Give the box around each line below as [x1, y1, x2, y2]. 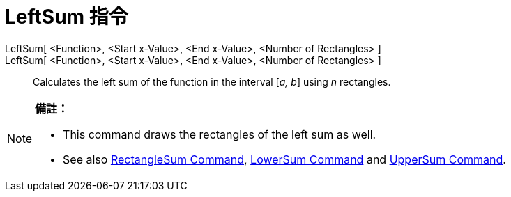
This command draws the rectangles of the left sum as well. [63, 127, 376, 141]
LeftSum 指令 [5, 5, 128, 29]
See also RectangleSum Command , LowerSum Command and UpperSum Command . [63, 152, 506, 166]
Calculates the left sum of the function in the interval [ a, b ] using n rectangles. [33, 75, 391, 88]
